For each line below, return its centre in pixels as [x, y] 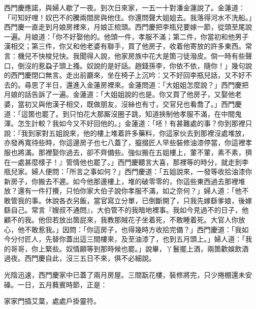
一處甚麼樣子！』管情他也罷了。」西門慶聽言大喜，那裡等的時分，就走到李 [129, 162]
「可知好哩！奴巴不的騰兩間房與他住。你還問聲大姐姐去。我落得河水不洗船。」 [128, 17]
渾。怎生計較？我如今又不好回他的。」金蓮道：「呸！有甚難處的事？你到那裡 [125, 123]
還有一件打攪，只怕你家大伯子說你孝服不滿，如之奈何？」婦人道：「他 [129, 191]
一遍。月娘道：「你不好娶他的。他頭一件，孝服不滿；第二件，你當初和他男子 [126, 36]
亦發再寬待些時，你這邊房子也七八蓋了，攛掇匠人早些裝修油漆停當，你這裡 [125, 142]
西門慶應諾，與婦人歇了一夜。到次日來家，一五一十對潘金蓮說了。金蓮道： [125, 7]
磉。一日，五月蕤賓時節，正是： [56, 284]
